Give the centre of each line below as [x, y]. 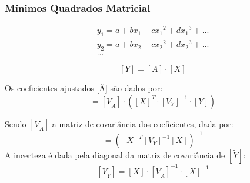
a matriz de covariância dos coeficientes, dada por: [143, 123]
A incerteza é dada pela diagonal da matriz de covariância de [115, 155]
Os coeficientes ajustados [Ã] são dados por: [84, 88]
